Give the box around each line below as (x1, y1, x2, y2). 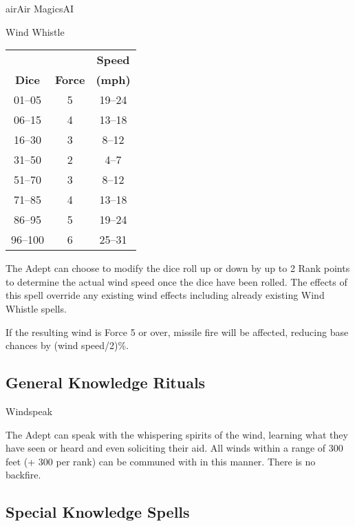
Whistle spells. (6, 301, 67, 315)
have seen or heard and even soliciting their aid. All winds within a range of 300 (6, 441, 343, 455)
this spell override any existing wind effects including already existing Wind (6, 288, 325, 302)
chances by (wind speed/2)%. (6, 338, 129, 353)
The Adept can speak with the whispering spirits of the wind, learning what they (6, 427, 348, 441)
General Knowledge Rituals (6, 372, 206, 393)
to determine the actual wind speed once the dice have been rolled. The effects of (6, 274, 347, 288)
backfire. (6, 467, 41, 482)
